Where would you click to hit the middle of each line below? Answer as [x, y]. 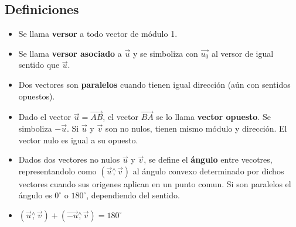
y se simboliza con [165, 53]
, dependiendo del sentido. [133, 195]
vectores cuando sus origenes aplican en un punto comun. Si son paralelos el [155, 183]
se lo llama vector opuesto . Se [213, 117]
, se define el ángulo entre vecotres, [208, 159]
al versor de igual [242, 53]
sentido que [39, 65]
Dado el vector [45, 117]
